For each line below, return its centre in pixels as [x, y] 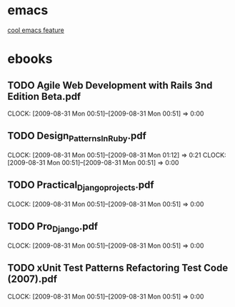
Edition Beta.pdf [44, 96]
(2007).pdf [32, 280]
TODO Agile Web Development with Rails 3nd [110, 85]
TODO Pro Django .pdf [53, 227]
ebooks [30, 59]
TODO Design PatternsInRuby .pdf [77, 137]
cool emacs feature [36, 30]
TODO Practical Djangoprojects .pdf [81, 186]
